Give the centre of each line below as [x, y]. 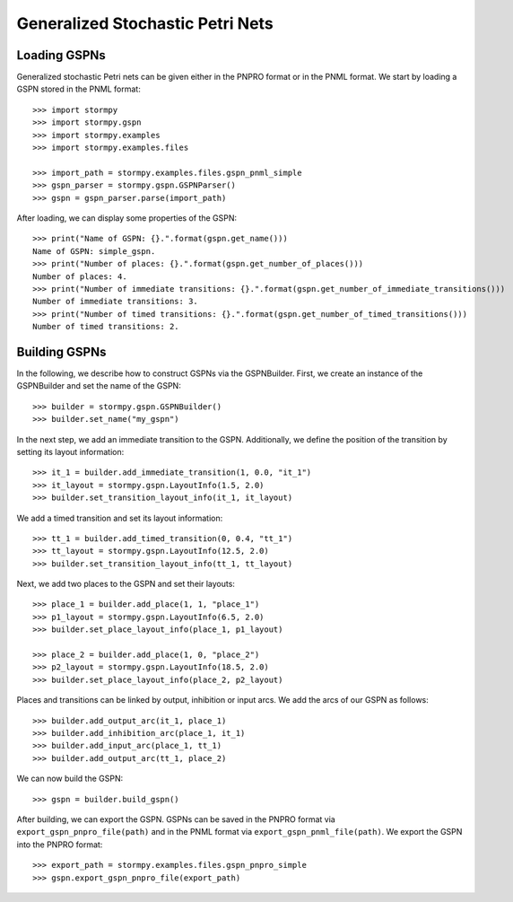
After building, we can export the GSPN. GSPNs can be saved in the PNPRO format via [176, 819]
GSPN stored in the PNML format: [78, 89]
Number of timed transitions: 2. [106, 327]
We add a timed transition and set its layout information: [120, 518]
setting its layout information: [70, 451]
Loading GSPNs [61, 55]
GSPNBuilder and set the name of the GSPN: [99, 386]
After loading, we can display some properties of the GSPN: [127, 218]
